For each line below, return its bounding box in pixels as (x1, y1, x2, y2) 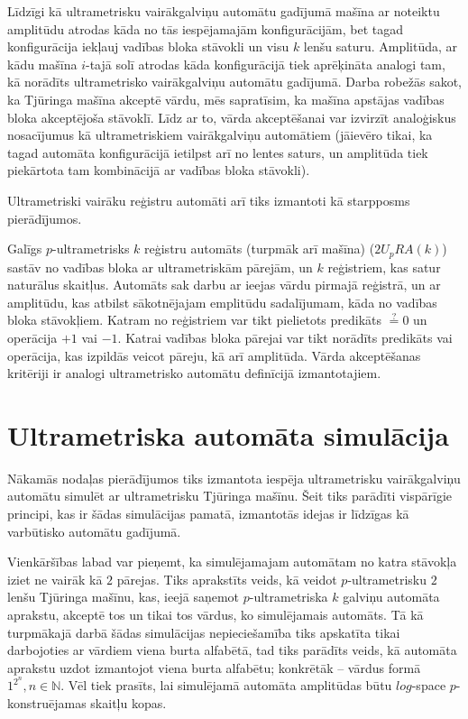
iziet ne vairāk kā (7, 569, 103, 588)
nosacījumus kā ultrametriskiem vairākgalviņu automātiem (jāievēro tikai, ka (7, 125, 433, 144)
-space (411, 676, 446, 695)
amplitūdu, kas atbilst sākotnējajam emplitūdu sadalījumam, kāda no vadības (7, 292, 437, 311)
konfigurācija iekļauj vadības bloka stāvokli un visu (7, 37, 289, 56)
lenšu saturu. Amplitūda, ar (303, 37, 458, 56)
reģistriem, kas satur (327, 257, 441, 276)
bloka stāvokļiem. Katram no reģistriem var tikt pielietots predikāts (7, 310, 382, 329)
